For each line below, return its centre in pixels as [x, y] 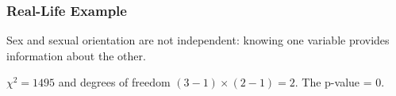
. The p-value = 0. [340, 82]
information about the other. [76, 55]
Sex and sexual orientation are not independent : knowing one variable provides [198, 40]
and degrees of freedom [114, 82]
